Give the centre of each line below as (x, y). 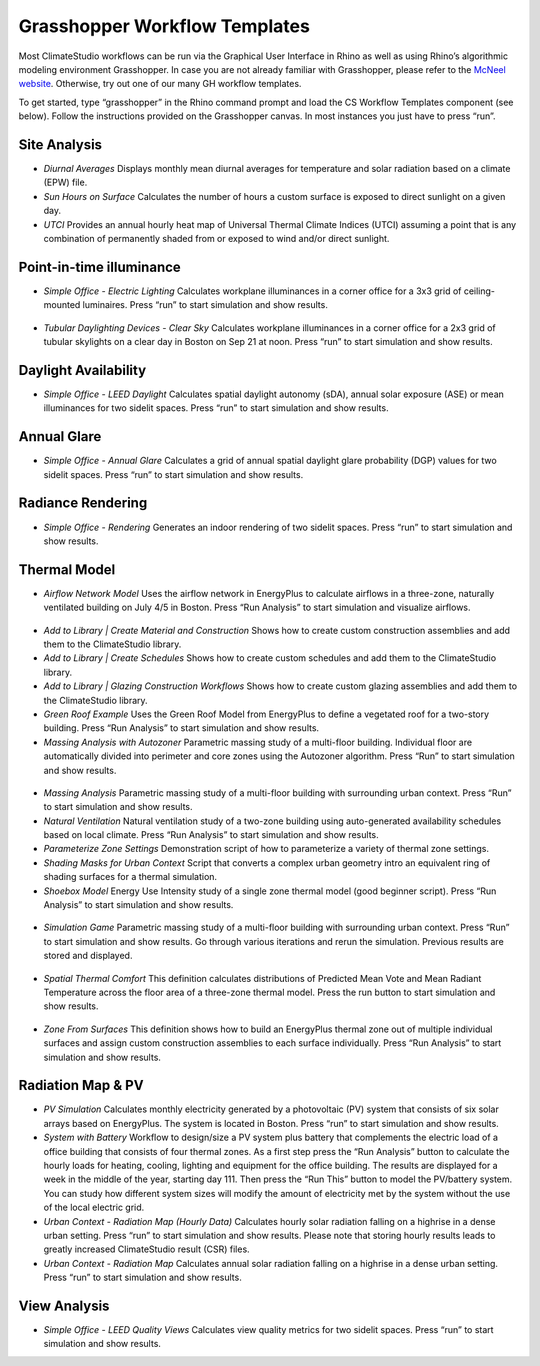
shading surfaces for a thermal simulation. (130, 877)
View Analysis (64, 1305)
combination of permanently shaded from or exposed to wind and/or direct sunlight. (216, 238)
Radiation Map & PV (81, 1085)
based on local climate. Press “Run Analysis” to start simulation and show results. (211, 835)
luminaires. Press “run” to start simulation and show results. (205, 305)
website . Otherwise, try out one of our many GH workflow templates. (160, 84)
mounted (62, 305)
